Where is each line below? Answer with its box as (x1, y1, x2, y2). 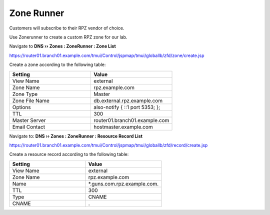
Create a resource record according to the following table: (9, 151, 129, 157)
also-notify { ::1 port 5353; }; (93, 103, 160, 110)
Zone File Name (12, 97, 50, 104)
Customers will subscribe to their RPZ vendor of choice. (9, 25, 124, 31)
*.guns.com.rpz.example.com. (88, 180, 159, 187)
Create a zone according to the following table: (9, 61, 106, 67)
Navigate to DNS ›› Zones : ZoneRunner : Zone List (9, 43, 116, 49)
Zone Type (12, 90, 38, 97)
